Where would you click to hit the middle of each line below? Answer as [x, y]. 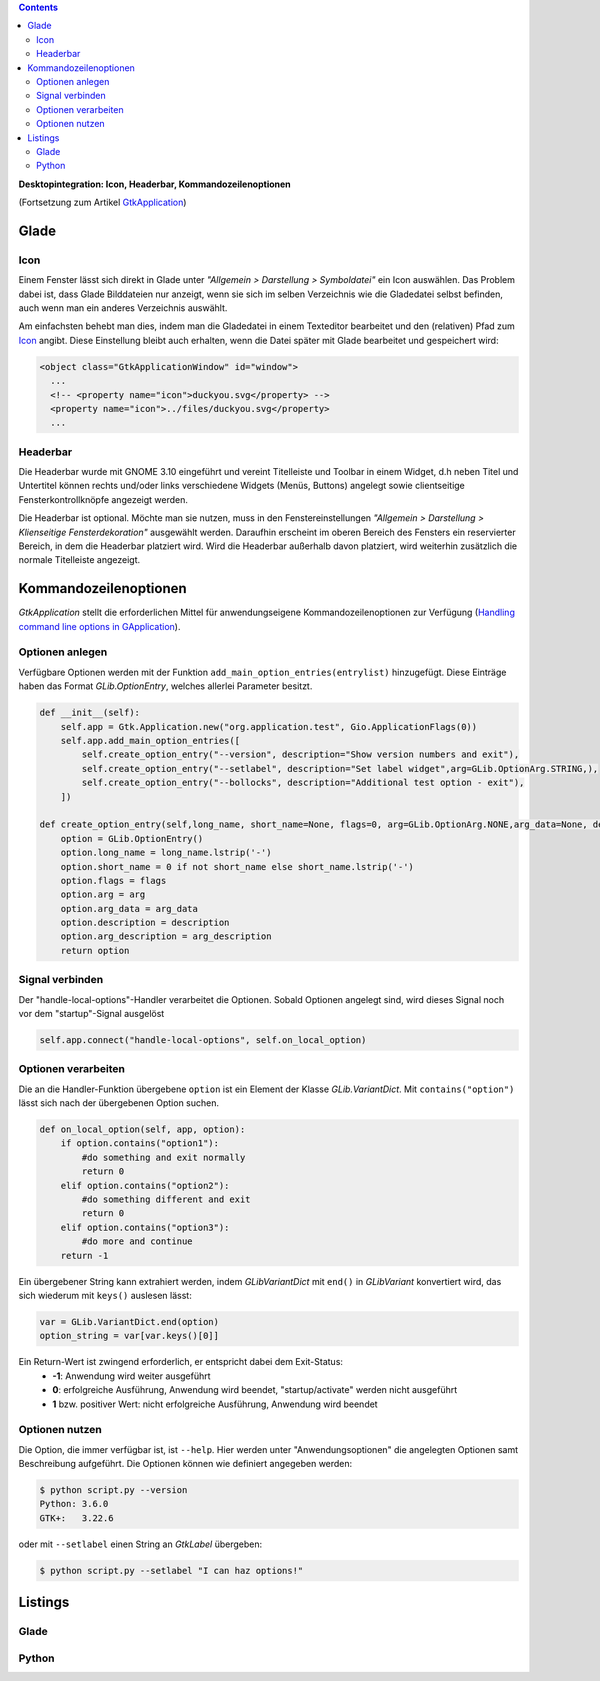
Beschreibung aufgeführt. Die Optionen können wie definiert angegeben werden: [185, 1464]
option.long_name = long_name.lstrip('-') [166, 853]
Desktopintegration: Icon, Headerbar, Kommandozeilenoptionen [155, 184]
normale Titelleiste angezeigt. [79, 560]
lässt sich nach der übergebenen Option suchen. [119, 1103]
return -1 [84, 1255]
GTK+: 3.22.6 [76, 1518]
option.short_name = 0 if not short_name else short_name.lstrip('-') [237, 866]
